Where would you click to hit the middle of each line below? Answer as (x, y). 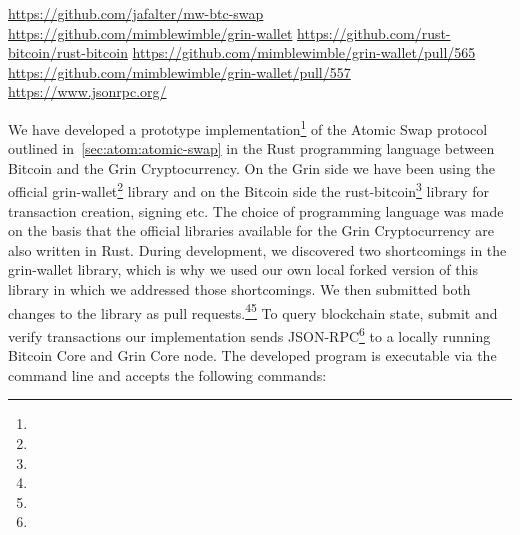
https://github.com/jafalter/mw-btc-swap (136, 13)
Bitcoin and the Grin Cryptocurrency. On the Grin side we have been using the (251, 167)
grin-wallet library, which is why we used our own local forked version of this (243, 269)
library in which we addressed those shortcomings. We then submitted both (239, 289)
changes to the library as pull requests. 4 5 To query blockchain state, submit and (253, 311)
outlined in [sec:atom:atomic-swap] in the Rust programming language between (251, 148)
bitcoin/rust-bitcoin (68, 52)
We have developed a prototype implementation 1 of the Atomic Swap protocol (248, 127)
